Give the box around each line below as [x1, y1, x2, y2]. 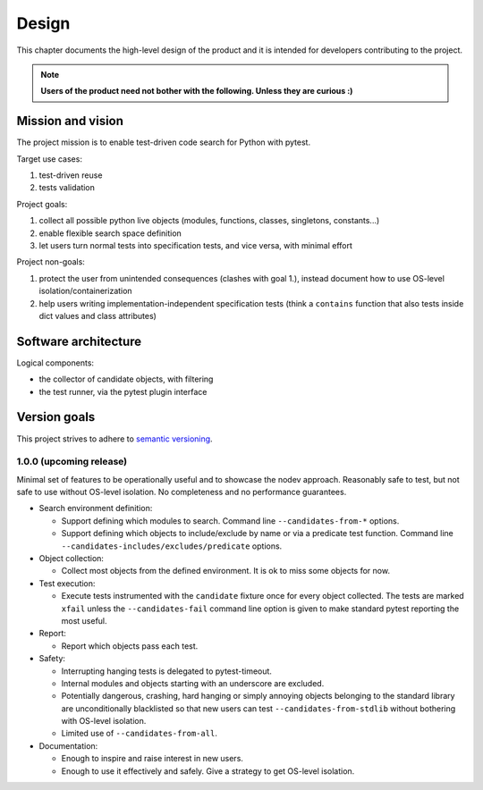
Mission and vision [16, 113, 124, 129]
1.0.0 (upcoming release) [16, 456, 128, 468]
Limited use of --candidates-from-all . [61, 728, 218, 739]
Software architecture [16, 333, 142, 349]
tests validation [38, 182, 96, 193]
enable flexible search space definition [38, 228, 182, 239]
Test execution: [38, 577, 96, 589]
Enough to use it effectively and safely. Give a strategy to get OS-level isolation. [61, 765, 355, 777]
